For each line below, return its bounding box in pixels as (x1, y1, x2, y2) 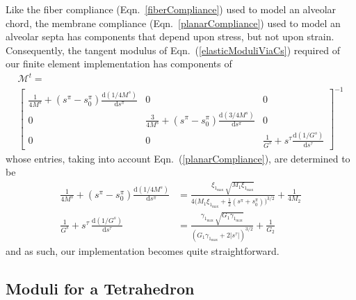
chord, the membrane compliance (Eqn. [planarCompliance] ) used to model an (6, 15, 341, 30)
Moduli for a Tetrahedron (6, 277, 195, 299)
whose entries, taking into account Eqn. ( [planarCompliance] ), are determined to (6, 151, 350, 165)
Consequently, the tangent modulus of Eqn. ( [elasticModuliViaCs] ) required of (6, 42, 340, 57)
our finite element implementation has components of (6, 56, 232, 71)
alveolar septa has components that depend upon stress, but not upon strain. (6, 29, 334, 44)
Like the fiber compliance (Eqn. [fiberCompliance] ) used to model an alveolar (6, 2, 337, 16)
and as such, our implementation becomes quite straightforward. (6, 243, 280, 258)
